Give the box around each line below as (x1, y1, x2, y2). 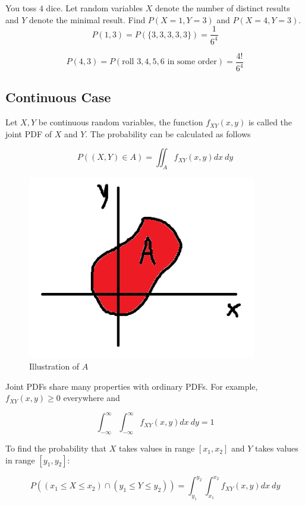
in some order (167, 58, 217, 67)
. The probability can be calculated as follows (85, 127, 251, 140)
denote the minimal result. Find (29, 13, 146, 26)
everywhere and (63, 392, 120, 404)
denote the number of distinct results (155, 2, 290, 14)
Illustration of (29, 360, 80, 372)
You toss (5, 2, 37, 14)
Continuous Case (5, 88, 111, 106)
